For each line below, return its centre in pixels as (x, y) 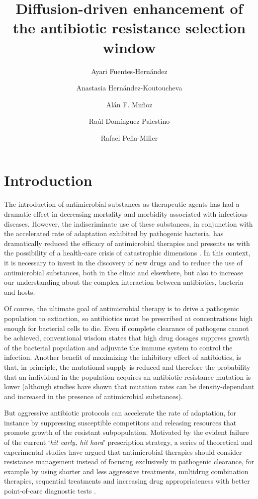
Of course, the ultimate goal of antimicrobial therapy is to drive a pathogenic (122, 308)
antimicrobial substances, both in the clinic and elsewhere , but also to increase (124, 272)
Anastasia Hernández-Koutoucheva (129, 88)
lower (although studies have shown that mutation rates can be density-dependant (129, 386)
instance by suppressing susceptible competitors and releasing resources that (120, 422)
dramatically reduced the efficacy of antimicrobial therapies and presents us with (127, 243)
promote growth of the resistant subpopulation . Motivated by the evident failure (127, 432)
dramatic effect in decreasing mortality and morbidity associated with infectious (126, 214)
